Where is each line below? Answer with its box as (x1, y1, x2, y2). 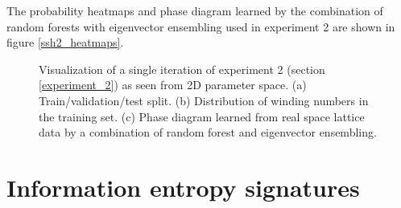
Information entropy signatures (6, 170, 360, 203)
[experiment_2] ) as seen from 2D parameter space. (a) (39, 76, 307, 93)
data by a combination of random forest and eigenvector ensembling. (39, 124, 377, 141)
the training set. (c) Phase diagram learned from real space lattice (39, 108, 365, 124)
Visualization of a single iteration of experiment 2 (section (39, 60, 325, 77)
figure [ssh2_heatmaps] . (6, 34, 124, 51)
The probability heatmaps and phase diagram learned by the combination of (6, 2, 383, 18)
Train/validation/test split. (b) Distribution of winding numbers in (39, 92, 369, 108)
